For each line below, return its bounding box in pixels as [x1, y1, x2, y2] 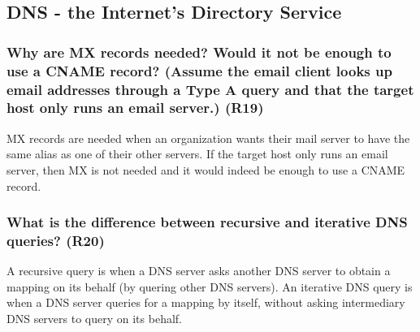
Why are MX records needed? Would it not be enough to [6, 41, 392, 62]
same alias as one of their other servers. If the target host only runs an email [6, 145, 388, 162]
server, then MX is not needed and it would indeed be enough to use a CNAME [6, 161, 405, 178]
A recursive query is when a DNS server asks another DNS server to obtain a [6, 262, 391, 279]
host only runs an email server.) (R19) [6, 97, 264, 118]
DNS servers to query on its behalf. [6, 310, 182, 327]
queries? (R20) [6, 230, 105, 250]
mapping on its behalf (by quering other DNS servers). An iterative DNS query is [6, 278, 413, 295]
